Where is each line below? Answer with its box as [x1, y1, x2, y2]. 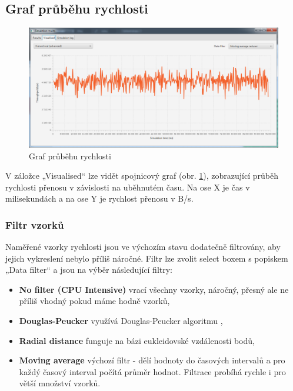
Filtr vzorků [5, 217, 64, 232]
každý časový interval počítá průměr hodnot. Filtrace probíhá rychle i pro [19, 365, 286, 377]
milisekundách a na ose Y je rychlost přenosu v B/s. [5, 192, 194, 205]
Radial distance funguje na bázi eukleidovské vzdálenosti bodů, [19, 334, 255, 346]
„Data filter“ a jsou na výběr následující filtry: [5, 263, 173, 276]
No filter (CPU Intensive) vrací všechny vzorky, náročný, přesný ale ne [19, 283, 289, 295]
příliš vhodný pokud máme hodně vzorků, [19, 295, 170, 307]
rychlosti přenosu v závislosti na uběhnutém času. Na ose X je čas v [5, 181, 250, 193]
